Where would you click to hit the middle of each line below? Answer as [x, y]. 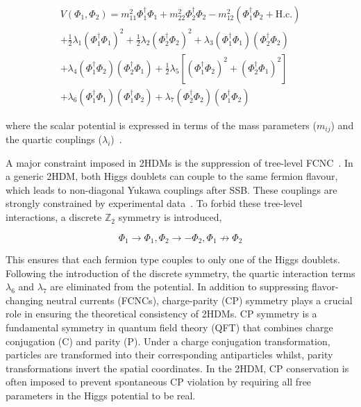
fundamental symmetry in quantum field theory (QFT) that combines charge [169, 327]
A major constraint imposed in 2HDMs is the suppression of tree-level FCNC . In [179, 162]
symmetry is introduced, [170, 217]
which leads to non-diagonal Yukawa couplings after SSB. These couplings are [171, 189]
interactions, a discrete [54, 217]
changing [25, 300]
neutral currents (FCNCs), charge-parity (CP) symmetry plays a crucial [199, 300]
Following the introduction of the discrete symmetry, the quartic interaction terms [180, 273]
